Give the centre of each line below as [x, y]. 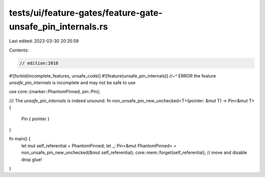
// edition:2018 [39, 63]
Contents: [19, 50]
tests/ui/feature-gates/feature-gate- [86, 13]
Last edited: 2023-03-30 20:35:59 [44, 41]
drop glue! [32, 159]
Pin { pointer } [35, 119]
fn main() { [20, 139]
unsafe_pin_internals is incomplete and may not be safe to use [72, 83]
